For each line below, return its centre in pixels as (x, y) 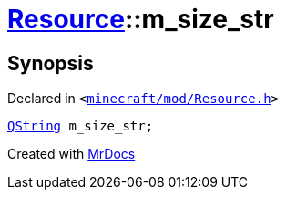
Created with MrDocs (71, 154)
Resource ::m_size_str (141, 19)
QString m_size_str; (81, 126)
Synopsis (51, 63)
